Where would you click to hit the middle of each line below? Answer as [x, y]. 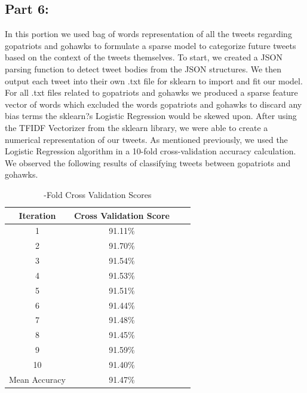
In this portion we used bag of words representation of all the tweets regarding [148, 34]
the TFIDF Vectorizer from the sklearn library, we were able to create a [136, 127]
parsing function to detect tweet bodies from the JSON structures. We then [143, 68]
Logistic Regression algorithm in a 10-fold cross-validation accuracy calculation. [151, 151]
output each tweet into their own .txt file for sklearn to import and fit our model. [154, 80]
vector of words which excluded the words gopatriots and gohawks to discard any [153, 104]
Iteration [37, 215]
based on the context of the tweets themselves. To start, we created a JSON [144, 57]
